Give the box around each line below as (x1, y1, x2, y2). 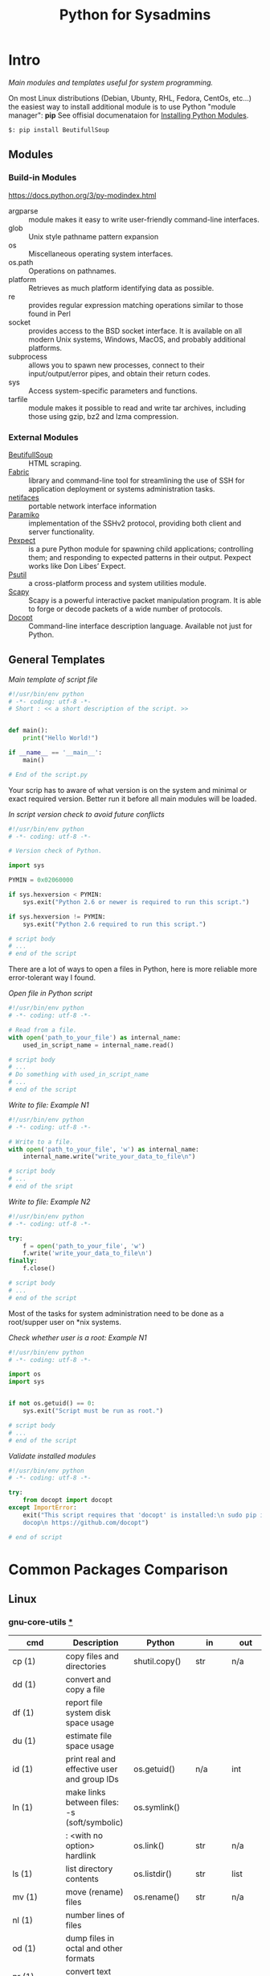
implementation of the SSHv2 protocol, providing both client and (28, 518, 242, 528)
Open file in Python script (8, 989, 93, 998)
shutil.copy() (133, 1656, 182, 1667)
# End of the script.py (8, 770, 88, 778)
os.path (8, 257, 34, 267)
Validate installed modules (8, 1451, 96, 1460)
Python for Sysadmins (59, 6, 211, 24)
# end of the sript (8, 1182, 74, 1190)
